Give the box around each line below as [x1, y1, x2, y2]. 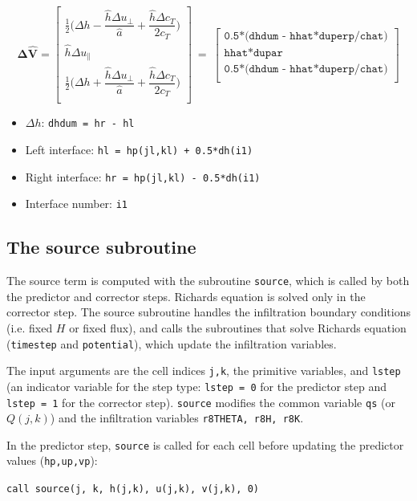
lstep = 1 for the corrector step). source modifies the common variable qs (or [6, 393, 395, 410]
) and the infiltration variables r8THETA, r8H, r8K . [50, 409, 304, 426]
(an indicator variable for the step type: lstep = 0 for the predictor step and [6, 377, 387, 394]
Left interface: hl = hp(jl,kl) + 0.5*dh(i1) [25, 141, 253, 157]
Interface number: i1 [25, 195, 128, 212]
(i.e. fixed [6, 319, 53, 336]
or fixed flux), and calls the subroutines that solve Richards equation [69, 319, 407, 336]
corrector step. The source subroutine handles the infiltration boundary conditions [6, 303, 411, 320]
